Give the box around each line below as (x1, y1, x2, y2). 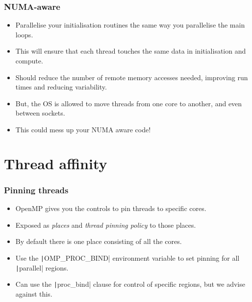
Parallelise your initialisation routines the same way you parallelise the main (15, 20, 245, 30)
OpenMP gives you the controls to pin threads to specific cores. (15, 203, 206, 213)
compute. (15, 56, 43, 65)
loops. (15, 29, 33, 39)
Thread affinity (4, 153, 107, 173)
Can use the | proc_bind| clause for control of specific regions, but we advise (15, 279, 245, 289)
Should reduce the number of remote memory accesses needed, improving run (15, 72, 248, 82)
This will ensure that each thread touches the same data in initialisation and (15, 46, 246, 56)
